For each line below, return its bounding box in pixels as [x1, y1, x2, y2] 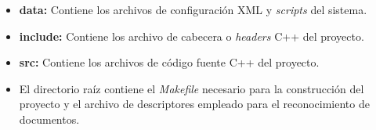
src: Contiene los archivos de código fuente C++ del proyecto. [19, 54, 320, 70]
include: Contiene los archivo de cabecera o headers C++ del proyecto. [19, 27, 364, 44]
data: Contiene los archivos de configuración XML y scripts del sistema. [19, 2, 367, 17]
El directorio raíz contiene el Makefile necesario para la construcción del [19, 80, 364, 96]
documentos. [19, 110, 80, 127]
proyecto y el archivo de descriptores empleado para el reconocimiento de [19, 96, 370, 112]
